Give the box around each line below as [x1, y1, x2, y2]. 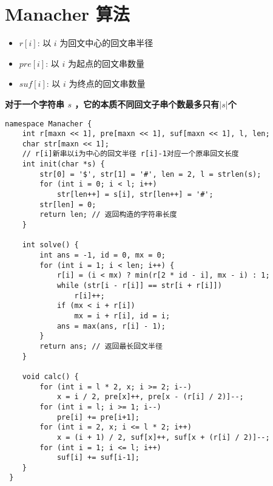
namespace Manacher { [5, 119, 92, 128]
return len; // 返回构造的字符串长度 [39, 210, 177, 219]
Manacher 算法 [5, 1, 130, 26]
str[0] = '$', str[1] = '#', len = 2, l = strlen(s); [39, 169, 261, 179]
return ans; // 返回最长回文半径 [39, 341, 163, 351]
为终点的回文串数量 [69, 77, 146, 90]
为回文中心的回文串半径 [59, 36, 153, 49]
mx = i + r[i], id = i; [74, 311, 170, 320]
